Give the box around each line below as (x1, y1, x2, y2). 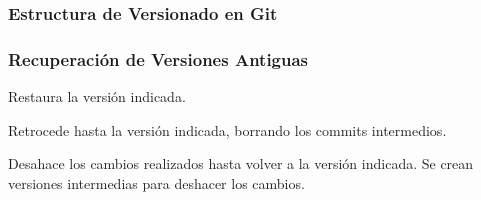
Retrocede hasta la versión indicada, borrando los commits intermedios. (8, 119, 447, 140)
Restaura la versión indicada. (8, 86, 186, 107)
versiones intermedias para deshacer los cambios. (8, 172, 305, 193)
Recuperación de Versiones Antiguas (8, 46, 309, 71)
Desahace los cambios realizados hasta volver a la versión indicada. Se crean (8, 153, 474, 174)
